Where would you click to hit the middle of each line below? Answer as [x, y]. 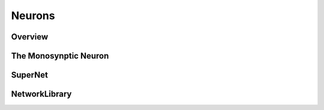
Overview [30, 37]
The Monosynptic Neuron [60, 56]
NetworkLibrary [41, 94]
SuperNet [29, 75]
